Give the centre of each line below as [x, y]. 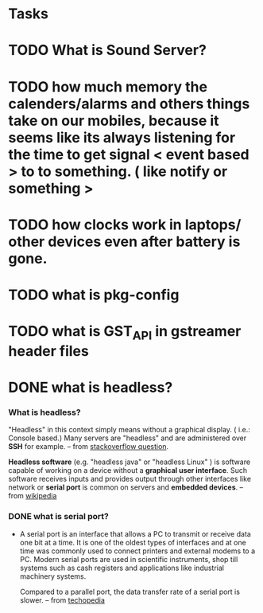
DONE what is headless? [91, 387]
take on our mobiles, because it [114, 121]
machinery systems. [53, 576]
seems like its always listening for [122, 137]
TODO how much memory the [108, 86]
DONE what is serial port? [58, 517]
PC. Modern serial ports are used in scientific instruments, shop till [129, 559]
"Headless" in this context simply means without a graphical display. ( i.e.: [129, 430]
